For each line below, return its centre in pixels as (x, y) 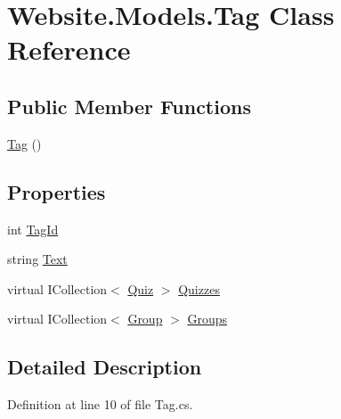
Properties (57, 191)
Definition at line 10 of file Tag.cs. (100, 404)
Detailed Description (105, 367)
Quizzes (199, 288)
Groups (207, 319)
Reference (69, 49)
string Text (37, 259)
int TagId (33, 229)
